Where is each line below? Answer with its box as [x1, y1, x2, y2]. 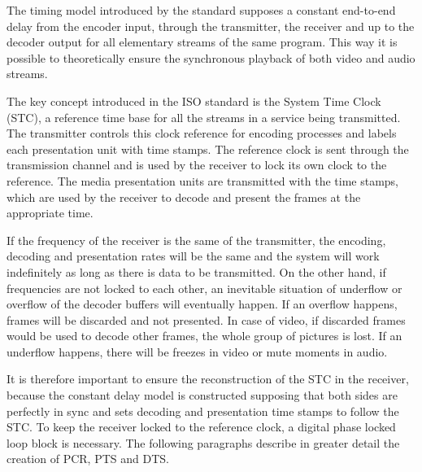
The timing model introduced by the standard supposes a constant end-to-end [7, 2, 396, 18]
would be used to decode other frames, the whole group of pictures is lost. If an [7, 327, 402, 344]
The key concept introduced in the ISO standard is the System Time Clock [7, 92, 381, 109]
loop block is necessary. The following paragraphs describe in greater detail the [7, 434, 400, 451]
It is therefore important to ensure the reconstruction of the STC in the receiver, [7, 370, 409, 387]
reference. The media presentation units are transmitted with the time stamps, [7, 172, 398, 189]
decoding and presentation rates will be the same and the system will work [7, 247, 380, 264]
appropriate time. [7, 204, 94, 221]
